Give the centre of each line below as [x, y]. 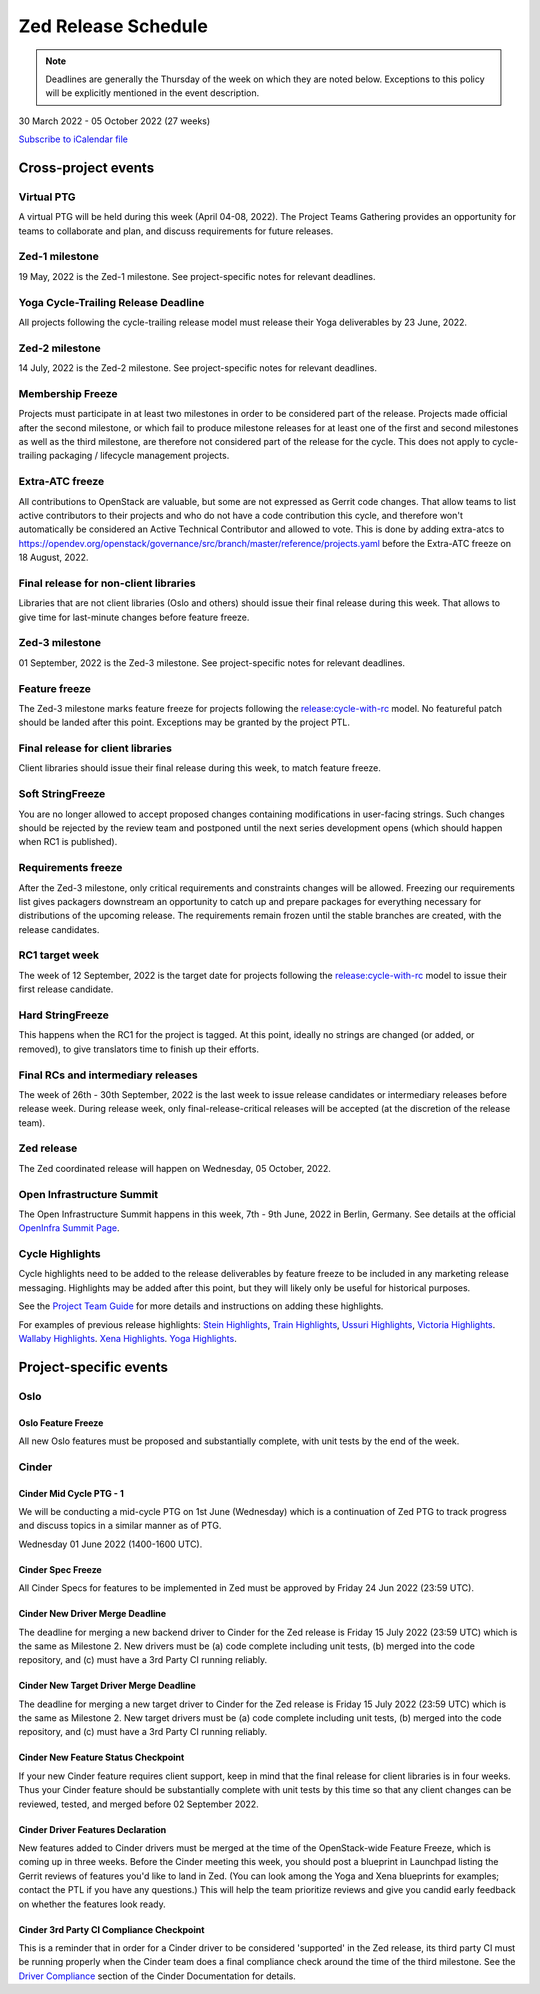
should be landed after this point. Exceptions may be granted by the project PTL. [184, 722]
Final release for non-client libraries [107, 583]
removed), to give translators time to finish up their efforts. [139, 1049]
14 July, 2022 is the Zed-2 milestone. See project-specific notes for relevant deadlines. [197, 368]
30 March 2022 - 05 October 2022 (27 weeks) [114, 121]
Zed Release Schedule [113, 26]
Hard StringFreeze [64, 1015]
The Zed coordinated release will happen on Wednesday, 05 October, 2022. [175, 1168]
